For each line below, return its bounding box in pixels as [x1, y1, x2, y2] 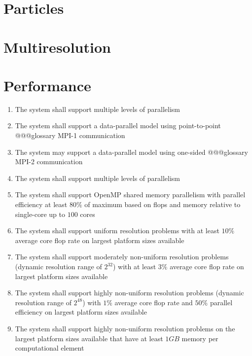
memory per [181, 333, 218, 343]
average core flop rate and [114, 297, 193, 307]
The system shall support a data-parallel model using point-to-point [15, 120, 221, 131]
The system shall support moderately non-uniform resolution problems [15, 251, 229, 262]
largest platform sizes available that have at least [15, 333, 163, 343]
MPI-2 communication [15, 156, 83, 167]
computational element [15, 343, 84, 353]
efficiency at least [15, 199, 68, 210]
